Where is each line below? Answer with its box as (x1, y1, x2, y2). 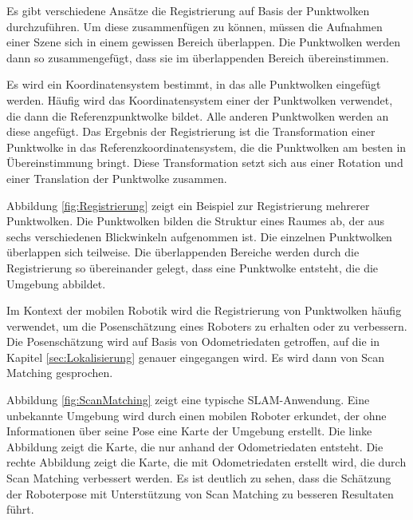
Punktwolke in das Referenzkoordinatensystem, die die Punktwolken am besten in (6, 138, 407, 155)
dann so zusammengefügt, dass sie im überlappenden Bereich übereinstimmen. (6, 49, 389, 65)
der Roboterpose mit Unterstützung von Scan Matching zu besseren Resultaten (6, 485, 394, 502)
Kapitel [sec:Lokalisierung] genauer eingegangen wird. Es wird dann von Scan (6, 348, 385, 365)
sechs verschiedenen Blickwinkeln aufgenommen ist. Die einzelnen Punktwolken (6, 228, 392, 244)
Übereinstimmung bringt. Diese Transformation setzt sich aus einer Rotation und (6, 154, 403, 171)
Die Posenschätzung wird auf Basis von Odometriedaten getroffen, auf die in (6, 333, 380, 350)
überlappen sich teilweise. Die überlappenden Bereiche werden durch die (6, 244, 360, 260)
